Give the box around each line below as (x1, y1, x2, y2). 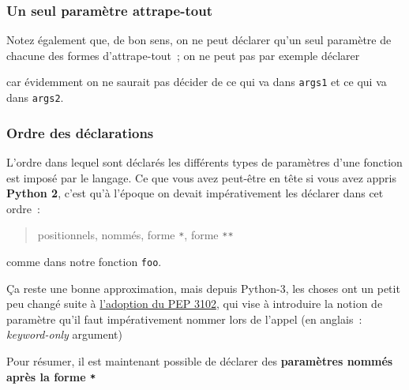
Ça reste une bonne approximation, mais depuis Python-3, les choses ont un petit (6, 279, 400, 296)
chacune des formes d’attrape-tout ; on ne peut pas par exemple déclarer (6, 47, 360, 63)
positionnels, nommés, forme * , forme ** (37, 227, 234, 243)
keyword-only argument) (6, 326, 123, 343)
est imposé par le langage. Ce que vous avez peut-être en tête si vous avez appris (6, 169, 396, 186)
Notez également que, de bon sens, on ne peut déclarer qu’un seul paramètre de (6, 32, 392, 48)
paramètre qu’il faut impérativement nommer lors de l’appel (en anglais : (6, 310, 362, 327)
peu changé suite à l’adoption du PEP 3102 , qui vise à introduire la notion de (6, 295, 383, 312)
